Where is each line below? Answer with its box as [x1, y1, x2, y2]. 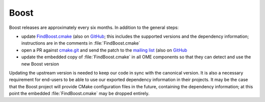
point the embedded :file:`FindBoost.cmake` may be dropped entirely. [9, 91, 150, 97]
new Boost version [21, 61, 59, 67]
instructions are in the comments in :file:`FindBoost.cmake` [21, 40, 140, 46]
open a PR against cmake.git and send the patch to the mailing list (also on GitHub [21, 47, 187, 53]
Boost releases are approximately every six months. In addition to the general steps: [9, 25, 179, 30]
